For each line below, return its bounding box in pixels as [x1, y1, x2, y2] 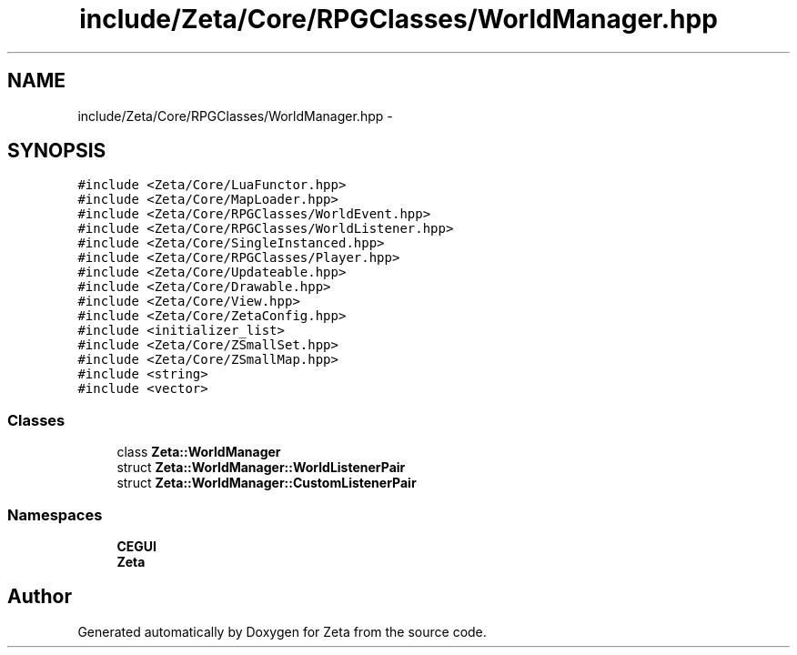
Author [7, 585, 72, 609]
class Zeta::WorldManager [116, 444, 281, 460]
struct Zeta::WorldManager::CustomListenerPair [116, 475, 417, 491]
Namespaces [7, 505, 103, 524]
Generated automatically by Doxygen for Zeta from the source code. [77, 623, 487, 640]
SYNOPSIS [7, 139, 106, 163]
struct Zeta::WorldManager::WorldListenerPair [116, 459, 406, 476]
